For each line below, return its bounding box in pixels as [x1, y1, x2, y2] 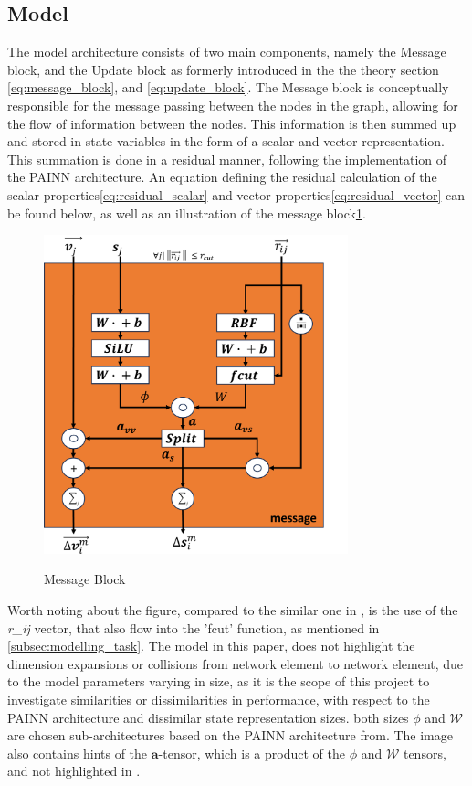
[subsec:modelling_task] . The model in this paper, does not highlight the [7, 636, 415, 655]
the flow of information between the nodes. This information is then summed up [7, 113, 456, 133]
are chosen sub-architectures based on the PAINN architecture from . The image [7, 726, 453, 745]
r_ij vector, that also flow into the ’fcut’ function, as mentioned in [7, 618, 380, 637]
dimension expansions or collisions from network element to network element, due [7, 653, 464, 673]
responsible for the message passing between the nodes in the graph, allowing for [7, 95, 458, 114]
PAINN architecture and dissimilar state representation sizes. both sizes [7, 707, 409, 727]
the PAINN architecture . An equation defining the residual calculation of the [7, 167, 437, 186]
